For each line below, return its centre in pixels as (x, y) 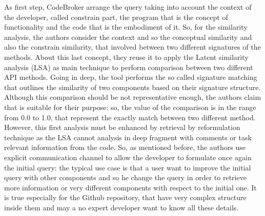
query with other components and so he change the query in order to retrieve (125, 177)
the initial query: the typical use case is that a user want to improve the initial (128, 167)
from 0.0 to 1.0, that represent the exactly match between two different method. (130, 117)
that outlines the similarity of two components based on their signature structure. (132, 87)
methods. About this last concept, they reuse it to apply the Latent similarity (126, 57)
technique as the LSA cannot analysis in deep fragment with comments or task (128, 137)
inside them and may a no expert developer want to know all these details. (121, 207)
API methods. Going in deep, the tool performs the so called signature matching (131, 77)
